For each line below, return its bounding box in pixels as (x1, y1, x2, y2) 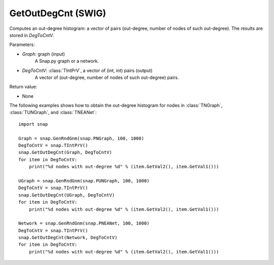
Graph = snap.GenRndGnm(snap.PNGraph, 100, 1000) (18, 135, 145, 141)
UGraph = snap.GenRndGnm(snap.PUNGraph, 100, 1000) (18, 178, 150, 183)
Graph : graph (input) (22, 51, 65, 57)
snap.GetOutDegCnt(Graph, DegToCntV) (18, 149, 113, 156)
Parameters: (9, 42, 35, 48)
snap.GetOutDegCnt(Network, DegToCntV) (18, 235, 118, 241)
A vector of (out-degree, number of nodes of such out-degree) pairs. (35, 74, 179, 81)
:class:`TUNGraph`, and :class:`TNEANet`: (9, 109, 97, 116)
